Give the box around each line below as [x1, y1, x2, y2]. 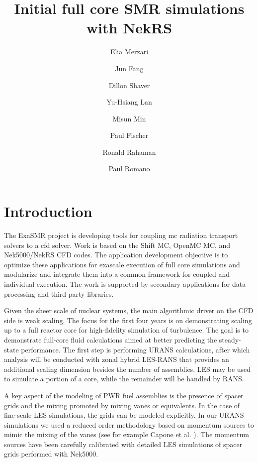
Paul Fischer [110, 130, 149, 140]
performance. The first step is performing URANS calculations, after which [21, 344, 250, 354]
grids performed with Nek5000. [4, 449, 98, 459]
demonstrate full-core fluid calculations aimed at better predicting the [4, 334, 217, 345]
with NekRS [86, 17, 172, 38]
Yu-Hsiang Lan [106, 97, 152, 107]
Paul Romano [108, 163, 150, 174]
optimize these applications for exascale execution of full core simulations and [4, 259, 240, 269]
